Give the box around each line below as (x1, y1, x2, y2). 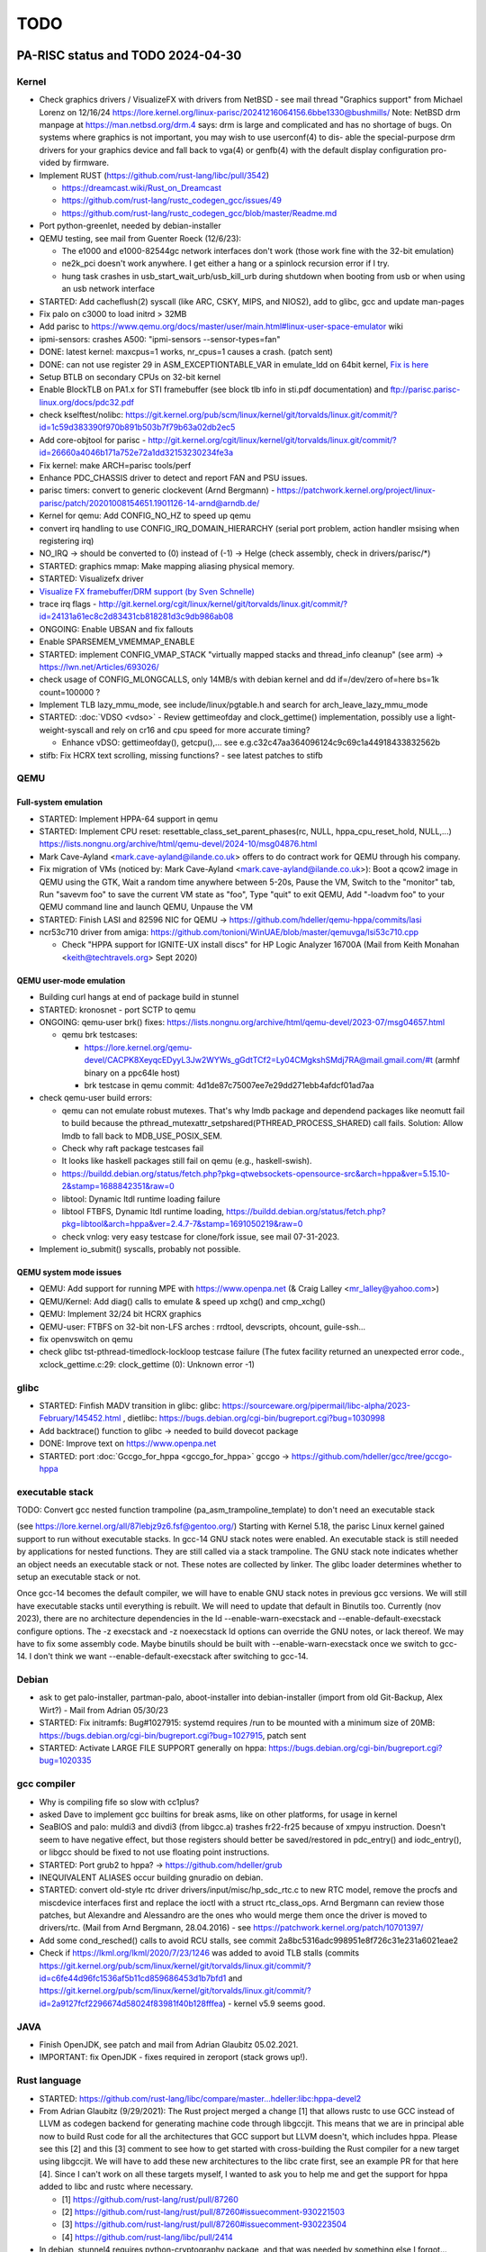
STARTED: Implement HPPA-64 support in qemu (39, 813, 218, 824)
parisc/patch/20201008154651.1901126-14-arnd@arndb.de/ (39, 497, 260, 508)
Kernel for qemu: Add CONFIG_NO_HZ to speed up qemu (39, 510, 251, 522)
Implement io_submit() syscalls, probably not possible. (39, 1244, 241, 1255)
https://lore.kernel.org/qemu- (84, 1041, 193, 1053)
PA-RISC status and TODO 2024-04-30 (16, 48, 242, 63)
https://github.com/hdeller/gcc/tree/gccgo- (291, 1450, 453, 1461)
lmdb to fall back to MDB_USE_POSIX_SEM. (61, 1131, 222, 1141)
